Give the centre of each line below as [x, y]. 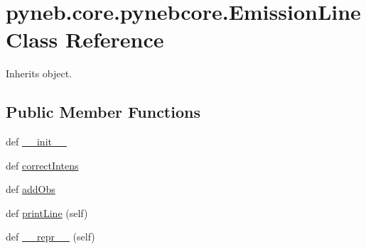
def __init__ [36, 142]
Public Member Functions [103, 112]
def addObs [31, 189]
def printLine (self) [47, 212]
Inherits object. [39, 73]
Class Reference [85, 39]
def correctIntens [42, 165]
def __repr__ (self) [50, 237]
